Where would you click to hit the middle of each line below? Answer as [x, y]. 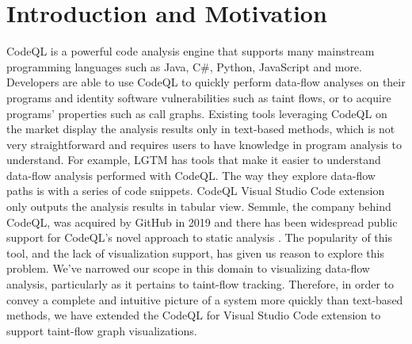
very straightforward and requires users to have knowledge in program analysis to [204, 144]
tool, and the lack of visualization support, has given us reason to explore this [195, 252]
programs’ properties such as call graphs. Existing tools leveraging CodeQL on [197, 113]
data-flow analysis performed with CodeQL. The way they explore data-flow [191, 175]
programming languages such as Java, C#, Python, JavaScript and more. [184, 66]
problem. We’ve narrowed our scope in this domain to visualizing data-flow [188, 268]
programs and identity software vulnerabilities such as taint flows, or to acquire [199, 97]
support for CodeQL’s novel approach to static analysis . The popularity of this [199, 237]
